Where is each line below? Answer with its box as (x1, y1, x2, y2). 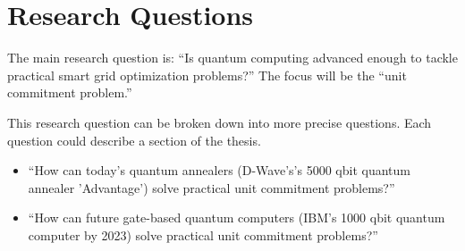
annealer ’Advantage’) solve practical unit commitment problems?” (28, 178, 395, 197)
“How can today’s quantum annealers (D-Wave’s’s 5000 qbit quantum (28, 161, 410, 180)
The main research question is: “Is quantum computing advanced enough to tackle (7, 48, 458, 67)
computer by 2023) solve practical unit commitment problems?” (28, 225, 378, 244)
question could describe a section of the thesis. (7, 130, 261, 149)
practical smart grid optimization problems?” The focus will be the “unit (7, 65, 407, 84)
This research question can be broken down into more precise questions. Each (7, 113, 432, 131)
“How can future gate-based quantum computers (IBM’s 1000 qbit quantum (28, 208, 445, 227)
